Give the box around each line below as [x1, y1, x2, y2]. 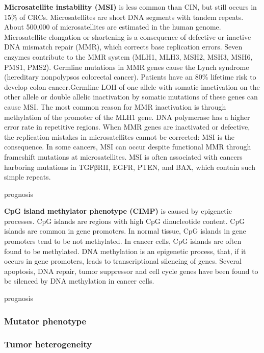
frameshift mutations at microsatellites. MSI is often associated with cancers [4, 151, 243, 162]
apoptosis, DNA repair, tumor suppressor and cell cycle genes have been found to [4, 265, 258, 276]
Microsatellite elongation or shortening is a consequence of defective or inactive [4, 31, 251, 42]
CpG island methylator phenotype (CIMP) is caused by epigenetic [4, 206, 232, 216]
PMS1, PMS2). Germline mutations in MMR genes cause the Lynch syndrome [4, 61, 249, 72]
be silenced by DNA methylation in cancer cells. [4, 275, 154, 286]
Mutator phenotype [4, 314, 87, 327]
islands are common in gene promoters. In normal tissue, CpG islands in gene [4, 225, 246, 236]
